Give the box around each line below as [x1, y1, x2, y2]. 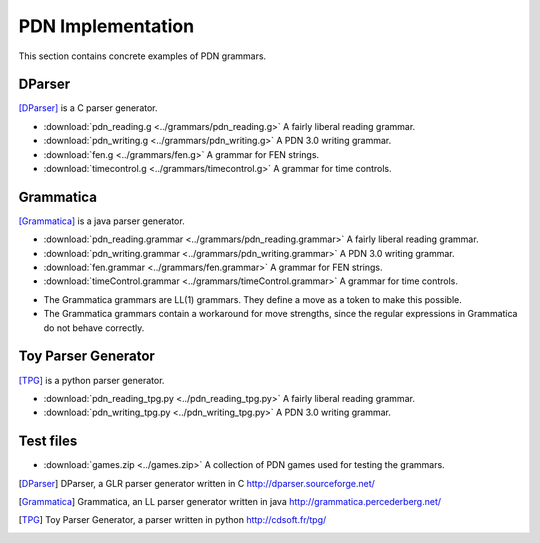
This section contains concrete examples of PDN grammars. [18, 50, 267, 62]
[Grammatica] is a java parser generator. [18, 215, 185, 227]
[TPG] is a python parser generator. [18, 374, 165, 386]
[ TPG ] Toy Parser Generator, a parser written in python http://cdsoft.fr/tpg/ [18, 514, 327, 526]
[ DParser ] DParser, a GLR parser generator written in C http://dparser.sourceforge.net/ [18, 477, 375, 489]
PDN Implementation [18, 15, 195, 37]
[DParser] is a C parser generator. [18, 102, 159, 114]
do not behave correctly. [43, 321, 145, 334]
